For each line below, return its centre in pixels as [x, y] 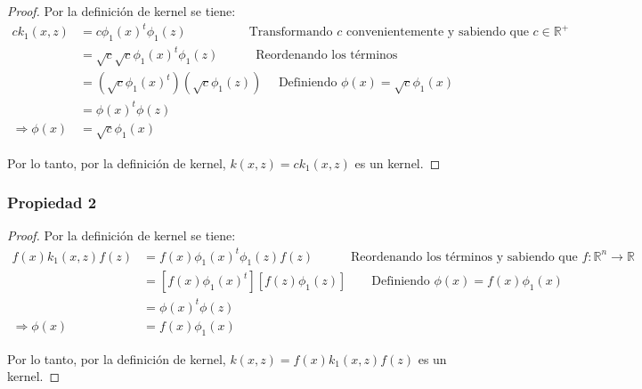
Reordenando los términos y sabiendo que [464, 257]
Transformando [291, 32]
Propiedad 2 [52, 203]
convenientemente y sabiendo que [437, 32]
